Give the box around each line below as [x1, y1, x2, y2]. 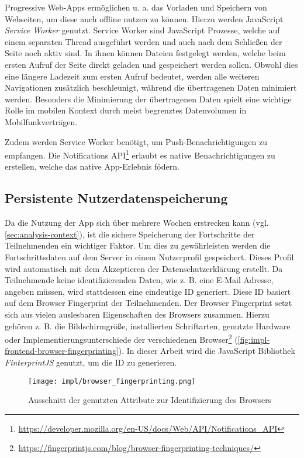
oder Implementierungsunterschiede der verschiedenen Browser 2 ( [5, 332, 238, 345]
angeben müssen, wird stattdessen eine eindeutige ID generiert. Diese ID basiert [5, 285, 291, 297]
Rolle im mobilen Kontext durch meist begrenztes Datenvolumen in [5, 104, 247, 116]
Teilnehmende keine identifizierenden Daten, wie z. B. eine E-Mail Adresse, [5, 274, 274, 286]
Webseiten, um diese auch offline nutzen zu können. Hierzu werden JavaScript [5, 12, 284, 25]
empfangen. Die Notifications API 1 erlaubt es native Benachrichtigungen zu [5, 147, 275, 161]
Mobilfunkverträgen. [5, 115, 78, 128]
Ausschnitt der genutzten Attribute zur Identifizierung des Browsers [28, 394, 272, 406]
